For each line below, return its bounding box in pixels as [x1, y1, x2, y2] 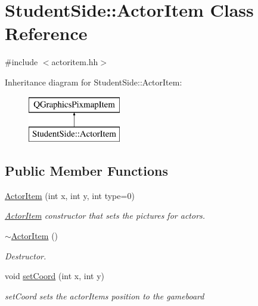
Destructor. [5, 249, 46, 262]
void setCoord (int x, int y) [5, 270, 104, 282]
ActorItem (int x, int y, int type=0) [5, 189, 135, 201]
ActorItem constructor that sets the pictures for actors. [5, 209, 206, 222]
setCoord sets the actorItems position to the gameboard [5, 289, 204, 302]
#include [5, 56, 38, 68]
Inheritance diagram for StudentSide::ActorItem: [5, 75, 182, 88]
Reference [5, 21, 88, 45]
